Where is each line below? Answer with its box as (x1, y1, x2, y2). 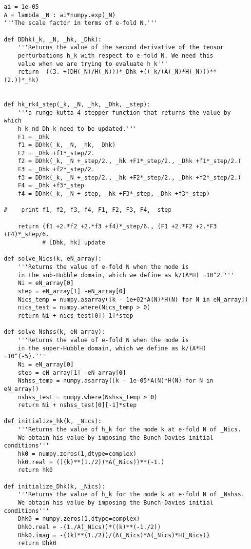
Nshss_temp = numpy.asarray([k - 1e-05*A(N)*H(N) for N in (18, 377, 213, 385)
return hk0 (18, 467, 53, 474)
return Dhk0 (18, 540, 57, 547)
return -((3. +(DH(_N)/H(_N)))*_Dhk (18, 68, 137, 76)
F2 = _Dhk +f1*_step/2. (18, 149, 95, 157)
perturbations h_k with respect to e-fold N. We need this (18, 52, 213, 59)
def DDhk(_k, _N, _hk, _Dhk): (4, 36, 102, 43)
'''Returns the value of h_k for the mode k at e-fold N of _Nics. (18, 426, 241, 433)
